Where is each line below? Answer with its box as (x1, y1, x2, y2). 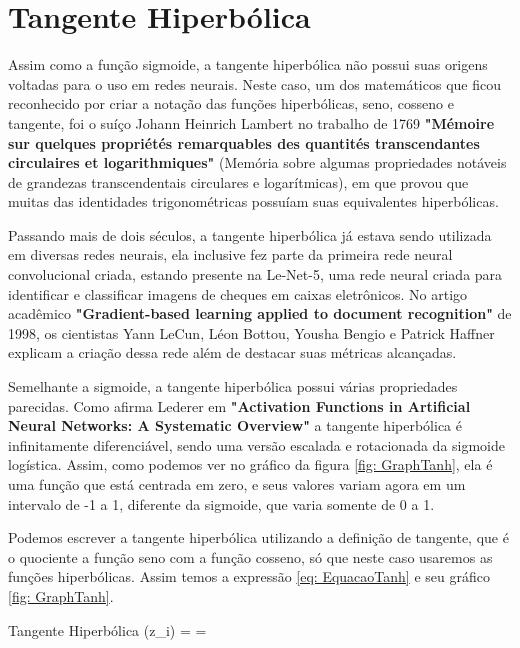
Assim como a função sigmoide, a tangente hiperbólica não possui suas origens (8, 54, 488, 75)
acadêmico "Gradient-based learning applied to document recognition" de (8, 303, 512, 324)
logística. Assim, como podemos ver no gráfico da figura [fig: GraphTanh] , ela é (8, 454, 493, 475)
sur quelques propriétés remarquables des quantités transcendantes (8, 132, 480, 153)
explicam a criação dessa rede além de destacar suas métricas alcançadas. (8, 342, 457, 363)
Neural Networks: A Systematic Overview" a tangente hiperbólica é (8, 415, 462, 436)
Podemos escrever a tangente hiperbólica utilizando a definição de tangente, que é (8, 527, 509, 548)
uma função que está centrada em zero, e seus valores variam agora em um (8, 474, 466, 494)
